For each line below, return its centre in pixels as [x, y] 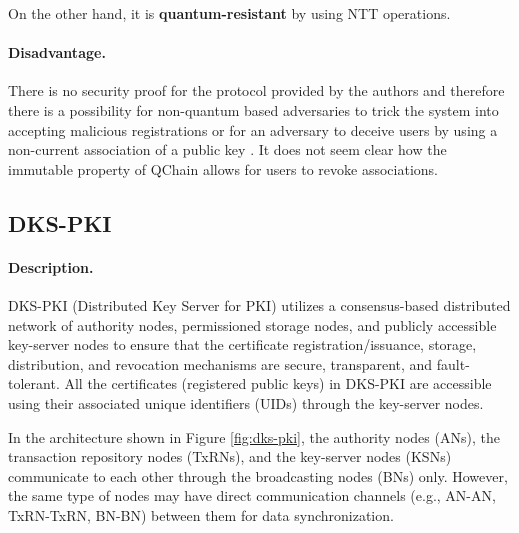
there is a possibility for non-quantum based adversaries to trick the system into [253, 109]
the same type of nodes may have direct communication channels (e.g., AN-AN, [252, 495]
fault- [453, 363]
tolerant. [34, 383]
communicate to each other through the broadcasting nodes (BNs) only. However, [258, 475]
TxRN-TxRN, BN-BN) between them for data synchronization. [201, 514]
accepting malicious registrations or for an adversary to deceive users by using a [253, 129]
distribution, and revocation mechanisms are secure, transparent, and [220, 363]
